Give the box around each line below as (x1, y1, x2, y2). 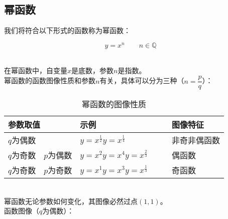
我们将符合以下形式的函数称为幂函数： (4, 25, 131, 36)
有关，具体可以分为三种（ (99, 75, 184, 86)
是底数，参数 (71, 65, 114, 76)
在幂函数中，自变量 (4, 65, 67, 76)
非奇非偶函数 (172, 134, 220, 146)
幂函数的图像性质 (82, 98, 147, 110)
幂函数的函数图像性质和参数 (4, 75, 95, 86)
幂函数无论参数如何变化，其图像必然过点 (4, 195, 138, 206)
